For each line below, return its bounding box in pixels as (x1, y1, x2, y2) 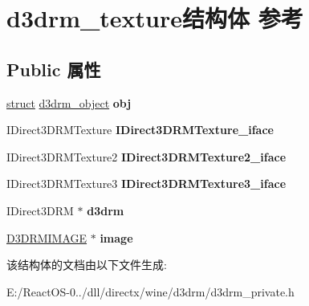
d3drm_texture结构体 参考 (6, 2, 303, 35)
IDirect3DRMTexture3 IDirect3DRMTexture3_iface (6, 175, 287, 192)
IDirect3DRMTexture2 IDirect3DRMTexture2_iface (6, 148, 287, 165)
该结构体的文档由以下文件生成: (6, 256, 167, 273)
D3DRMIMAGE (6, 229, 87, 246)
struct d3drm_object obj (6, 94, 132, 111)
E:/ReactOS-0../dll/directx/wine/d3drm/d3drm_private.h (6, 283, 295, 300)
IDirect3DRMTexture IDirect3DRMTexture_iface (6, 121, 274, 138)
